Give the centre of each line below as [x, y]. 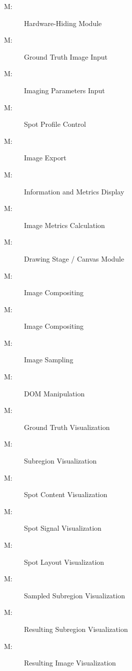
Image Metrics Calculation [64, 225]
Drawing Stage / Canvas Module [74, 258]
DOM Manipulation [54, 393]
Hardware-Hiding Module [63, 23]
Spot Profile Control [55, 124]
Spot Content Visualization [66, 494]
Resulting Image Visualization [70, 663]
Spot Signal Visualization [63, 528]
